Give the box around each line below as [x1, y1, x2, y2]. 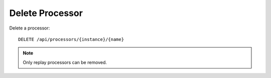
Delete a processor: [9, 25, 50, 31]
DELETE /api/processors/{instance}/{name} [18, 36, 124, 42]
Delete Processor [9, 7, 83, 18]
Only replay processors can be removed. [23, 59, 107, 65]
